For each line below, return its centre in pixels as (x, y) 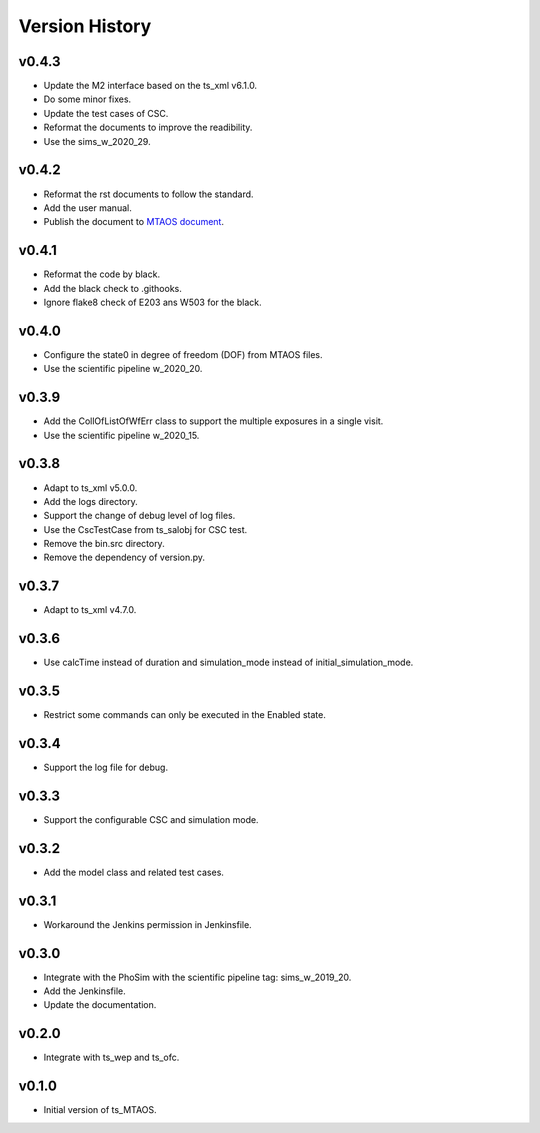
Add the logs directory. (91, 501)
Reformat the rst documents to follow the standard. (148, 194)
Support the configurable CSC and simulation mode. (151, 819)
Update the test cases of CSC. (106, 113)
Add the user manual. (87, 207)
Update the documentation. (100, 1005)
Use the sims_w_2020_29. (97, 141)
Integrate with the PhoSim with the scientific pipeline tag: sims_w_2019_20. (197, 977)
